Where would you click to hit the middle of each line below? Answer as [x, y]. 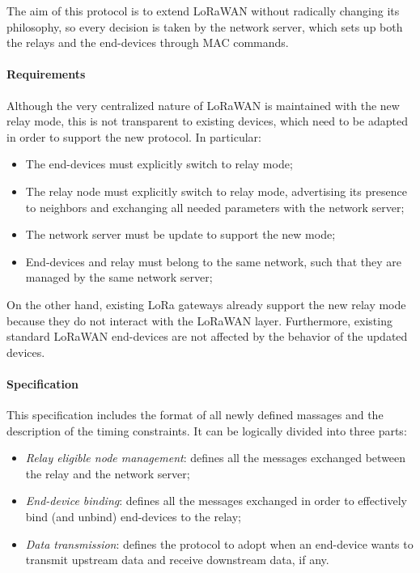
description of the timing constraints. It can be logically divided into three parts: [207, 430]
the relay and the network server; [108, 473]
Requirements [46, 74]
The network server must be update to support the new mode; [180, 234]
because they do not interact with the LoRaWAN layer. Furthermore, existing [199, 320]
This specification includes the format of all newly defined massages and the [195, 415]
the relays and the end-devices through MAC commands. [148, 42]
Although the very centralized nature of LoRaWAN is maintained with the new [203, 105]
